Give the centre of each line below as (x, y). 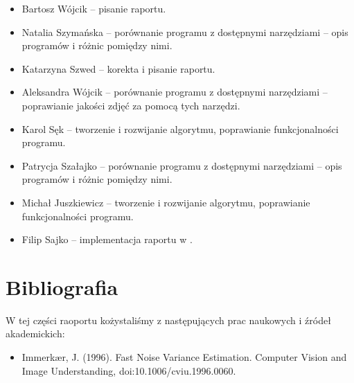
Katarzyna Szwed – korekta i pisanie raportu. (118, 68)
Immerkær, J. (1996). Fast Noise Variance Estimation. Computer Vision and (184, 357)
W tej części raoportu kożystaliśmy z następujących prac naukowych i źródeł (168, 320)
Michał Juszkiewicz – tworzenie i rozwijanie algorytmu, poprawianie (166, 202)
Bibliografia (62, 286)
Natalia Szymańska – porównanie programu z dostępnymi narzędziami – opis (185, 32)
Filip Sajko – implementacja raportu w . (107, 239)
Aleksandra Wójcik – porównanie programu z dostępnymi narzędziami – (175, 92)
